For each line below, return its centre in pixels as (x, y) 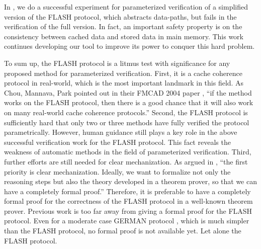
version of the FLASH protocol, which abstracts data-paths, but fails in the (120, 16)
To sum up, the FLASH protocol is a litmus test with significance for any (117, 63)
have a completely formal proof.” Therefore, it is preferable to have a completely (127, 191)
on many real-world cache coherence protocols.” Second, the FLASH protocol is (126, 112)
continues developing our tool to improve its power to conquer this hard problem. (129, 46)
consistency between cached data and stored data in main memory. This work (124, 36)
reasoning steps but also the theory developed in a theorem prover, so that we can (130, 181)
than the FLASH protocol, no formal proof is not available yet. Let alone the (123, 231)
